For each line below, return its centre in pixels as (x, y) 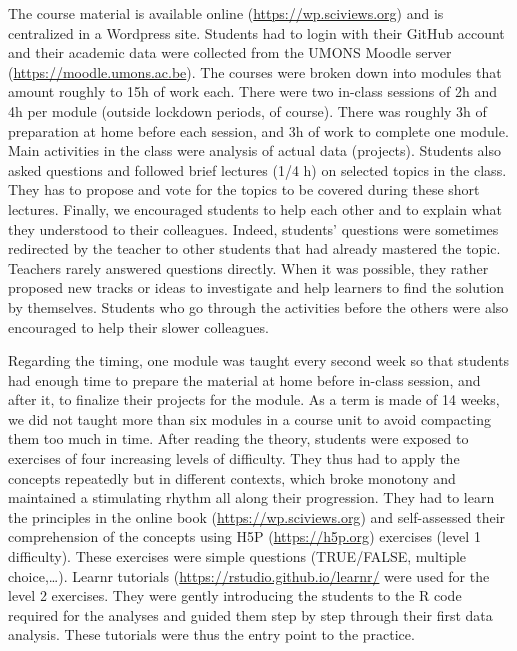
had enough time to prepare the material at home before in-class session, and (244, 379)
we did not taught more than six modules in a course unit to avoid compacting (249, 418)
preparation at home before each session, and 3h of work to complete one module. (258, 130)
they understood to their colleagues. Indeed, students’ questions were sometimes (253, 228)
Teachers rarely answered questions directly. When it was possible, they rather (248, 267)
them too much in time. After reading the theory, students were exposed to (238, 438)
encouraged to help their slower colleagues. (138, 326)
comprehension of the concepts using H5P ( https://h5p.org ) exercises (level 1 (244, 536)
